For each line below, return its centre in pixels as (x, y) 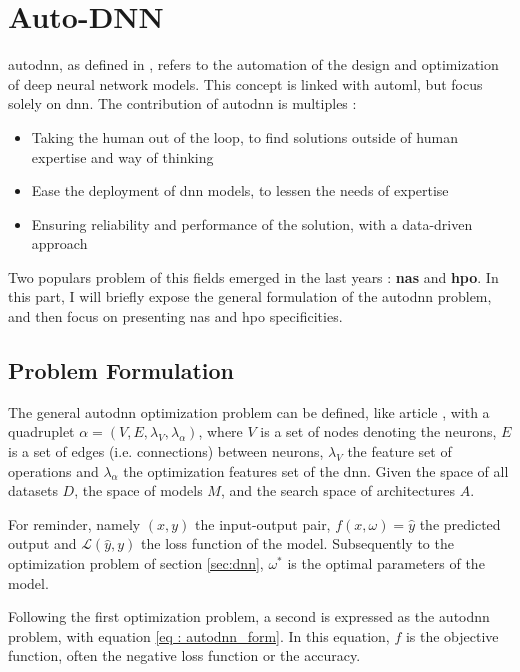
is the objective (452, 635)
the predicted (460, 523)
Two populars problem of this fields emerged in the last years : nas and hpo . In (253, 276)
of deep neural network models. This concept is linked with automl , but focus (245, 83)
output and (42, 543)
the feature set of (399, 451)
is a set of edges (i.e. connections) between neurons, (166, 451)
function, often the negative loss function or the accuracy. (184, 655)
